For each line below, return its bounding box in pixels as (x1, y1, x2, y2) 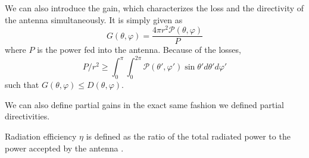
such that (5, 78, 39, 91)
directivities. (5, 110, 50, 122)
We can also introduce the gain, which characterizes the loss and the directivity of (5, 2, 304, 14)
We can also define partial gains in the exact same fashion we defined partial (5, 98, 284, 110)
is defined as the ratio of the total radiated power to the (86, 130, 291, 142)
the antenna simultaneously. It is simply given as (5, 13, 183, 26)
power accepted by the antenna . (5, 141, 124, 154)
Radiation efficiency (5, 130, 77, 142)
